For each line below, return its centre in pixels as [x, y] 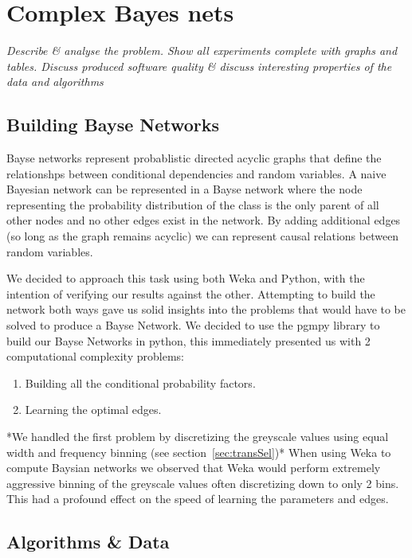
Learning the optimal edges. [93, 410]
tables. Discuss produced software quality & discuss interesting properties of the [199, 66]
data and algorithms [55, 82]
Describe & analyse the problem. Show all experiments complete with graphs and [202, 51]
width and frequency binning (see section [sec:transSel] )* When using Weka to [199, 452]
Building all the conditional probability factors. [140, 382]
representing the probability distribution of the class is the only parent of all [193, 204]
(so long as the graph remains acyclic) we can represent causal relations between [203, 236]
